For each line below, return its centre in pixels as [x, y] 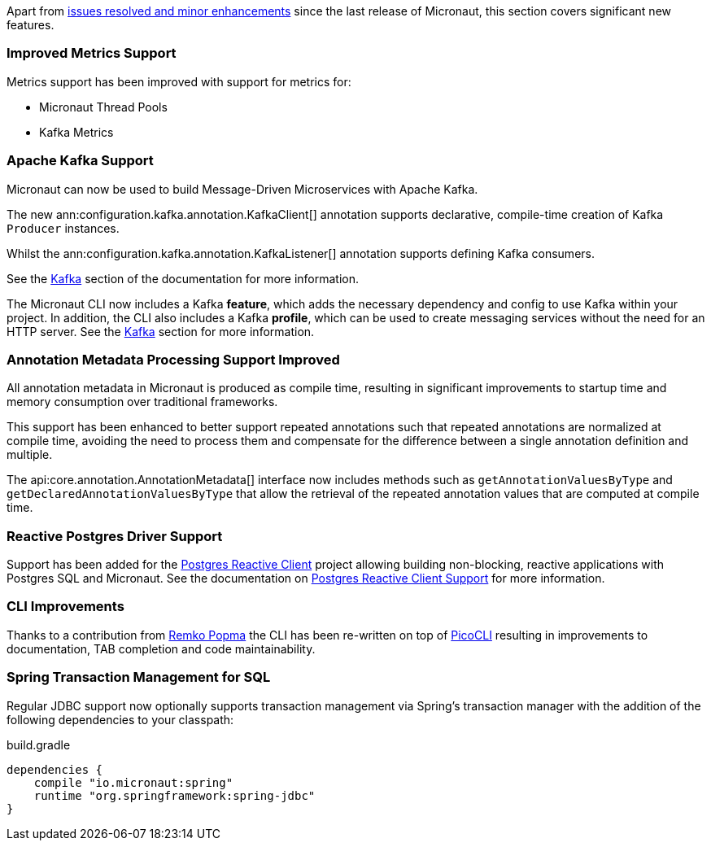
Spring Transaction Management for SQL [139, 677]
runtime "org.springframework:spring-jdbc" [174, 795]
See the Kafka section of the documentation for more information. [183, 278]
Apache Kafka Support [80, 161]
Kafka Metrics [76, 132]
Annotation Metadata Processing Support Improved [173, 359]
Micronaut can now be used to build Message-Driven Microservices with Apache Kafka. [242, 189]
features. [31, 25]
